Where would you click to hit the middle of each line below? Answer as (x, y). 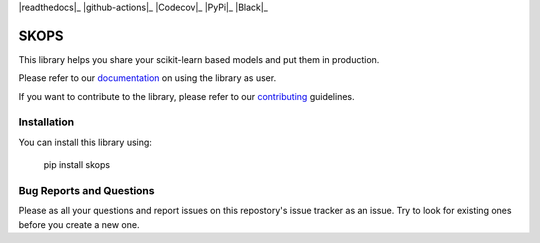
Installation (46, 122)
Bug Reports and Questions (86, 190)
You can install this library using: (85, 142)
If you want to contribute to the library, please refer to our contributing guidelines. (186, 96)
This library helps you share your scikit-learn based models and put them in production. (199, 59)
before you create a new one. (79, 224)
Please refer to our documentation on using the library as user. (147, 78)
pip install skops (76, 165)
